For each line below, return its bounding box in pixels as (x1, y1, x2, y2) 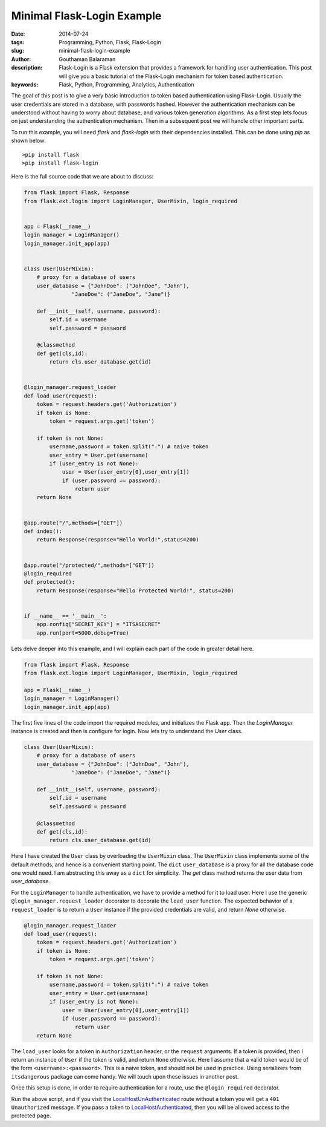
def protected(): (24, 578, 75, 586)
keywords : (11, 80, 39, 88)
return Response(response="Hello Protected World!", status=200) (36, 587, 234, 594)
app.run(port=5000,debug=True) (36, 629, 129, 636)
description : (11, 64, 43, 71)
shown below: (11, 137, 46, 145)
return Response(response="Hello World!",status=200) (36, 536, 199, 543)
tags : (11, 38, 25, 45)
